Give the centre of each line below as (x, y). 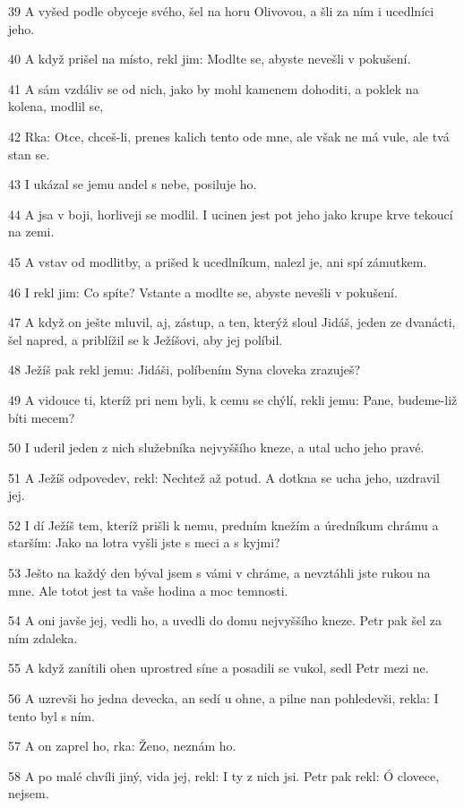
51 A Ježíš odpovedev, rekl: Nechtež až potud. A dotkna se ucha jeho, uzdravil (224, 477)
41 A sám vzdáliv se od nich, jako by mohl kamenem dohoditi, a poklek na (214, 88)
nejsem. (29, 793)
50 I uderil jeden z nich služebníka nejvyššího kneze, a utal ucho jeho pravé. (216, 447)
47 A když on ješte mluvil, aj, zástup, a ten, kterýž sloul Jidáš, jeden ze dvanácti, (232, 322)
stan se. (29, 154)
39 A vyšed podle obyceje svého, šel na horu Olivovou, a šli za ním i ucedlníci (221, 11)
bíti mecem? (42, 417)
